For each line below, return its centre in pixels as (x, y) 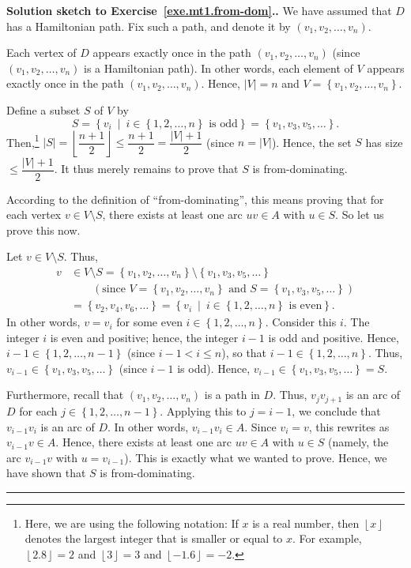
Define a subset (43, 109)
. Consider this (301, 322)
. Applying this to (203, 410)
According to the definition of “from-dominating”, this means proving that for (195, 199)
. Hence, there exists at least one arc (144, 442)
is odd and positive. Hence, (334, 337)
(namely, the (358, 442)
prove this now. (43, 229)
